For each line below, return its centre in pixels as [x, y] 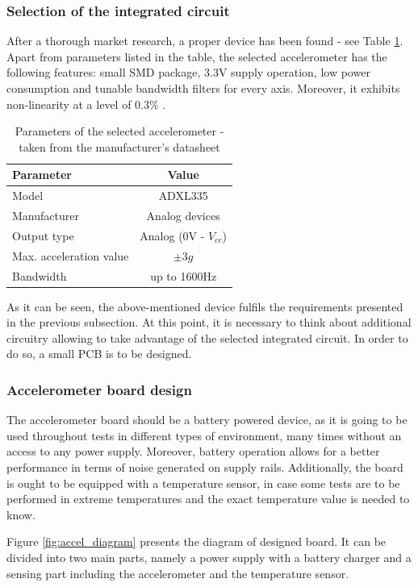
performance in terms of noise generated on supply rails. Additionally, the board [205, 467]
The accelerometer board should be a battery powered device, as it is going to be [207, 420]
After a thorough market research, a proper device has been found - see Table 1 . [205, 41]
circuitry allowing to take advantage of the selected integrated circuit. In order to [207, 337]
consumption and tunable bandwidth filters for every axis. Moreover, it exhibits [203, 88]
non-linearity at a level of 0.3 [78, 104]
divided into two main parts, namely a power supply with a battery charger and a [209, 558]
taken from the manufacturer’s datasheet [119, 146]
